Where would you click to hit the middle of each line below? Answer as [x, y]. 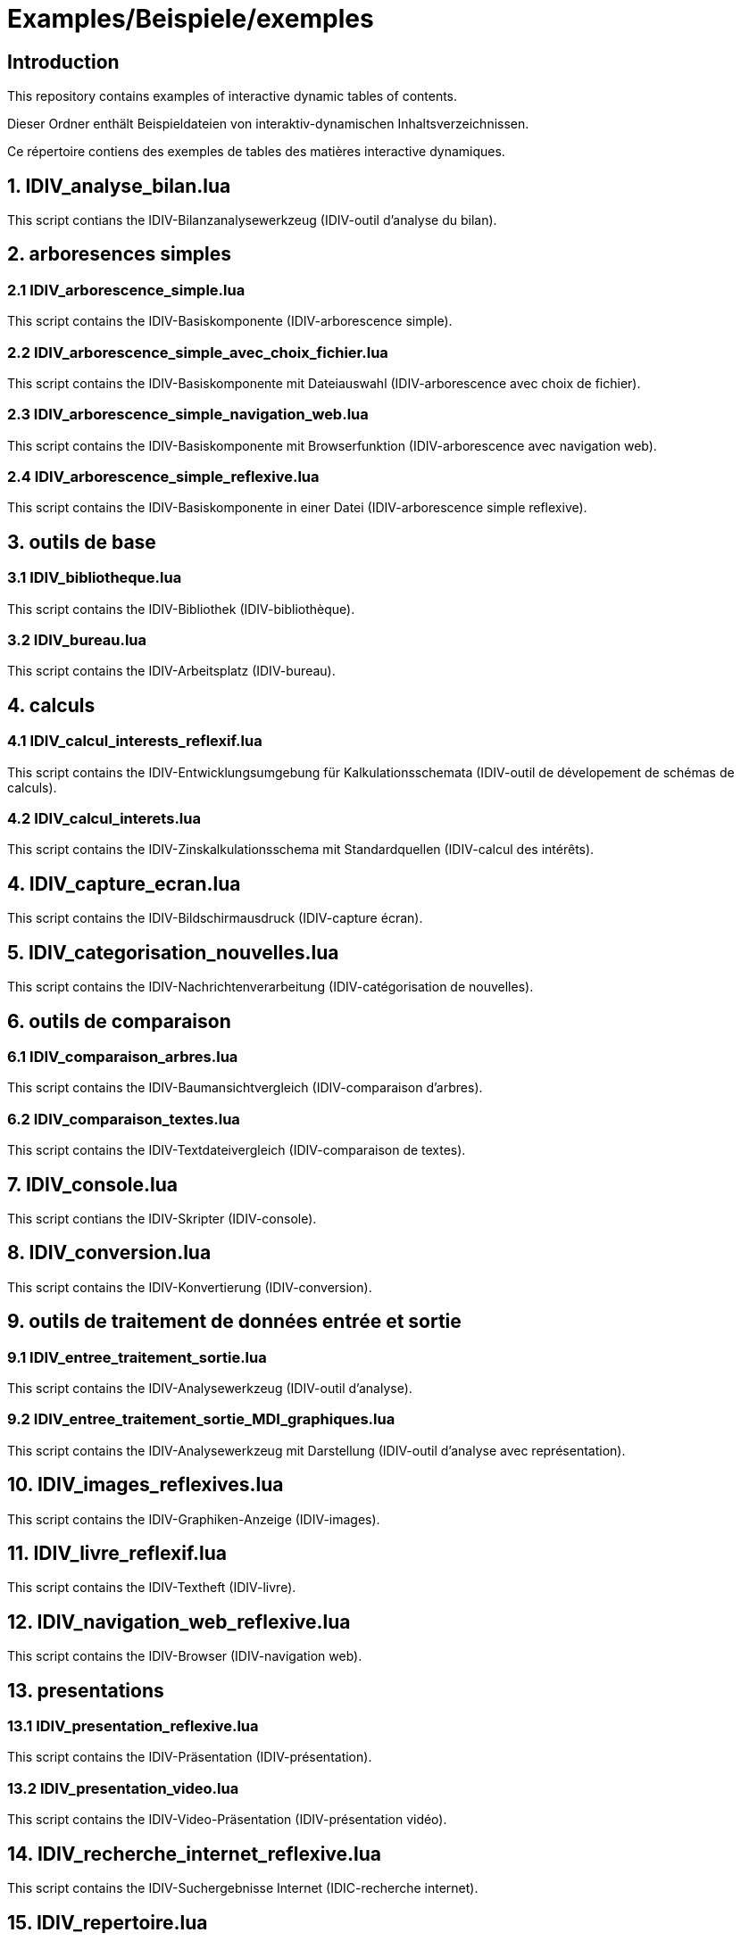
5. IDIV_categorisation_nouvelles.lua [173, 952]
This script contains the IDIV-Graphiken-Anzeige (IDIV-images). [194, 1519]
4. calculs [51, 705]
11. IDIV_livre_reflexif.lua [117, 1553]
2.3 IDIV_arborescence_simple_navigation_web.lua [188, 415]
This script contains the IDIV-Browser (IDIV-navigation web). [185, 1656]
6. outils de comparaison [119, 1021]
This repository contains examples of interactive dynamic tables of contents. [233, 96]
